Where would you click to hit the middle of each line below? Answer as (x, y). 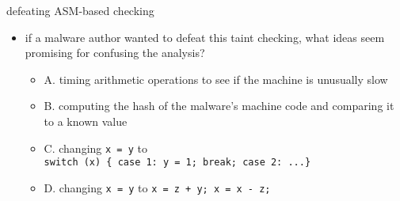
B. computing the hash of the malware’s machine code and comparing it (219, 106)
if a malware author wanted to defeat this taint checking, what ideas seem (205, 37)
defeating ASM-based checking (80, 10)
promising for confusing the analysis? (115, 53)
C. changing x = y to (95, 148)
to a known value (86, 121)
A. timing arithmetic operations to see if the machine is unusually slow (216, 79)
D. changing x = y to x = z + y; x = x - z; (157, 187)
